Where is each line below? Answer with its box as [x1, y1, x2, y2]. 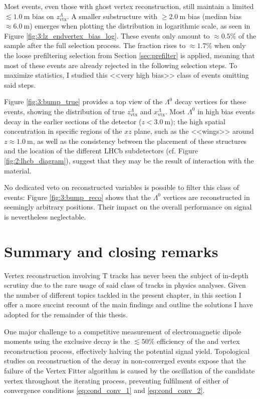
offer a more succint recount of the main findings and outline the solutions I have [4, 299, 253, 310]
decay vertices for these [174, 96, 246, 107]
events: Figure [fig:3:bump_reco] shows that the [4, 191, 151, 202]
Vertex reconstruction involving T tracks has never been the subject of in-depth [4, 270, 248, 280]
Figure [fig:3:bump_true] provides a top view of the [4, 96, 163, 107]
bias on [32, 11, 54, 21]
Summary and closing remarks [4, 241, 218, 261]
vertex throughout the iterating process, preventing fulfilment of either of [4, 375, 229, 385]
